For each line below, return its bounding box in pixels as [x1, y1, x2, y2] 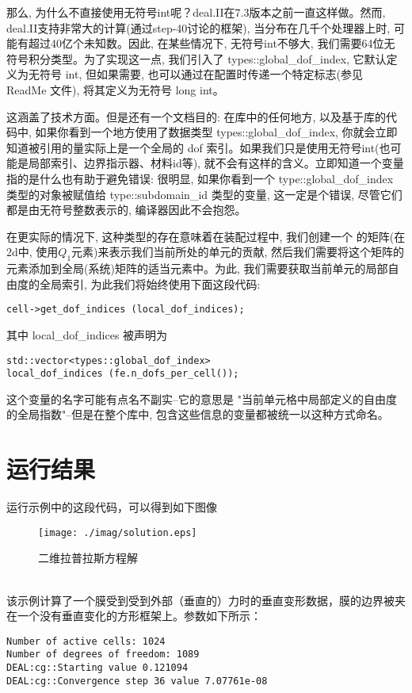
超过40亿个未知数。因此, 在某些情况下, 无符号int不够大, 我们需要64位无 [28, 35, 395, 52]
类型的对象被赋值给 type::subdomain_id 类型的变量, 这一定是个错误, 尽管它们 [6, 186, 402, 202]
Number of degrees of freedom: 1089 [6, 649, 200, 660]
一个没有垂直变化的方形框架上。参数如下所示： [17, 607, 261, 624]
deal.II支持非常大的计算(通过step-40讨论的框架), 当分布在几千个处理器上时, [6, 19, 391, 36]
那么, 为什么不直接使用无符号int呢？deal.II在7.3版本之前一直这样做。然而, [6, 4, 386, 20]
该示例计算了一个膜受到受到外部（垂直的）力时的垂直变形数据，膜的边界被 [6, 592, 395, 608]
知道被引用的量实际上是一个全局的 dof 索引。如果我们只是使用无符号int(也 [6, 139, 391, 155]
